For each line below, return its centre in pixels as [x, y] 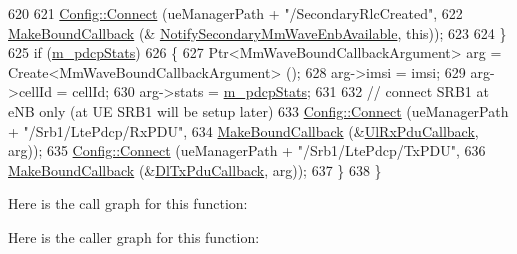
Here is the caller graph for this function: [134, 236]
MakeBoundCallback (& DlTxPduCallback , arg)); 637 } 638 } [195, 169]
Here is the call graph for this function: [128, 203]
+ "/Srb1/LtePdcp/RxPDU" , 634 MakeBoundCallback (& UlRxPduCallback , [243, 130]
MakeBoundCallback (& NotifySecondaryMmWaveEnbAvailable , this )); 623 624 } [257, 32]
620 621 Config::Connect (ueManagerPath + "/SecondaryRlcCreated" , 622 [235, 13]
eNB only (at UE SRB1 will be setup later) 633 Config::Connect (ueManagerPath [258, 110]
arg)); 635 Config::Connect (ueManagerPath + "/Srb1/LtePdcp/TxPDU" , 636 [247, 150]
